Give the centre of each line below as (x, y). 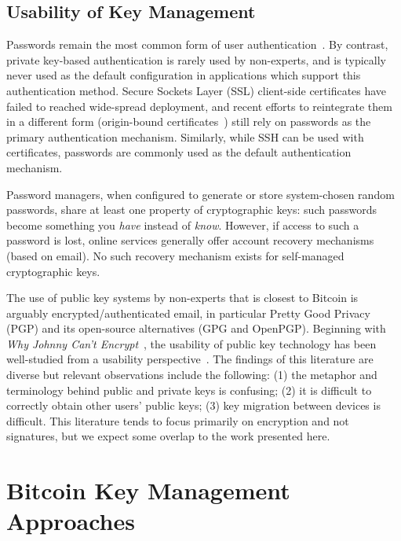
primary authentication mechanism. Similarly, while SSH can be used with (185, 136)
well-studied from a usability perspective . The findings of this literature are (190, 359)
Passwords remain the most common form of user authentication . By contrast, (197, 44)
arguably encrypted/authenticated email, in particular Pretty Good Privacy (188, 313)
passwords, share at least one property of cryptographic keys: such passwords (191, 210)
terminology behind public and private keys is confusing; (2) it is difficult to (189, 390)
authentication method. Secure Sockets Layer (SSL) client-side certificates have (197, 90)
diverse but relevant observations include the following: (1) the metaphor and (192, 375)
